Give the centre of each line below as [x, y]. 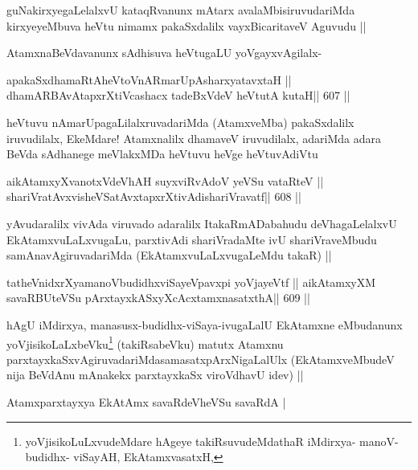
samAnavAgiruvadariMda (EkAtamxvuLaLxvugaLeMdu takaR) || [169, 255]
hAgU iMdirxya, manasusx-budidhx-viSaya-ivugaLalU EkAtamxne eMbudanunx [205, 324]
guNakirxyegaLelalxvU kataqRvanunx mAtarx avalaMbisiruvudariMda [181, 10]
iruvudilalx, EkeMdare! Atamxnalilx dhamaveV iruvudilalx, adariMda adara [194, 138]
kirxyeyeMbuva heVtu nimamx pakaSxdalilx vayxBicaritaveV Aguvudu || [186, 25]
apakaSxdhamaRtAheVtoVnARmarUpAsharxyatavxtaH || [149, 79]
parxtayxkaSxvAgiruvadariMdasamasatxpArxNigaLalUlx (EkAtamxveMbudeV [201, 359]
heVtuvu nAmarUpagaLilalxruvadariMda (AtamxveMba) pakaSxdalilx [180, 122]
